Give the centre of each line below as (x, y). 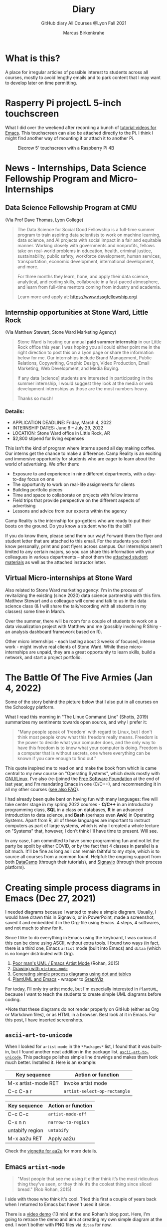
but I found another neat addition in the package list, (65, 1052)
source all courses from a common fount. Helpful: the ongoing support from (83, 857)
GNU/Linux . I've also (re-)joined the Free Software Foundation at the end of (82, 779)
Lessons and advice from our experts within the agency (70, 511)
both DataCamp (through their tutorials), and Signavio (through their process (84, 862)
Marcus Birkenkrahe (84, 33)
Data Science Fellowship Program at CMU (71, 208)
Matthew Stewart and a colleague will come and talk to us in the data (76, 600)
